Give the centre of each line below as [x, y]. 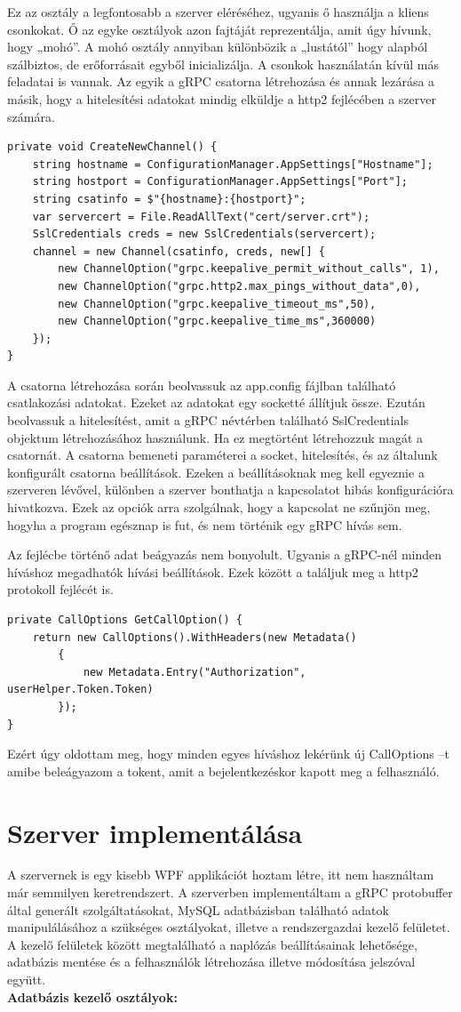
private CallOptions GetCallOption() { [125, 620]
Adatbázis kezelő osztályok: [92, 996]
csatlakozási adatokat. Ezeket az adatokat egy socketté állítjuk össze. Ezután [216, 402]
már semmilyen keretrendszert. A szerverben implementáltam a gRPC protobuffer [230, 892]
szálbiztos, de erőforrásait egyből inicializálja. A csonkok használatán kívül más [223, 64]
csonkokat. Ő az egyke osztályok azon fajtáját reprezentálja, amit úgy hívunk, [219, 29]
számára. [31, 116]
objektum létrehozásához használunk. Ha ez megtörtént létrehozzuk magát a [215, 437]
